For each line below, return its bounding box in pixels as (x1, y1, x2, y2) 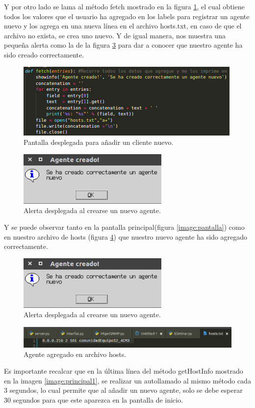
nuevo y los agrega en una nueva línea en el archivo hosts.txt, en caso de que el (4, 21, 242, 31)
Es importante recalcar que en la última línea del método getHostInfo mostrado (4, 365, 243, 376)
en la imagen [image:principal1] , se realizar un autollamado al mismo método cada (4, 375, 251, 385)
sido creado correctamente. (4, 49, 84, 59)
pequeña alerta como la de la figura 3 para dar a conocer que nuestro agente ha (4, 40, 243, 50)
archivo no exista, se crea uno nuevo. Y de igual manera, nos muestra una (4, 30, 226, 40)
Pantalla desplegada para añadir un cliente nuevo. (24, 137, 174, 147)
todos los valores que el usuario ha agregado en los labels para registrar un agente (4, 11, 250, 21)
